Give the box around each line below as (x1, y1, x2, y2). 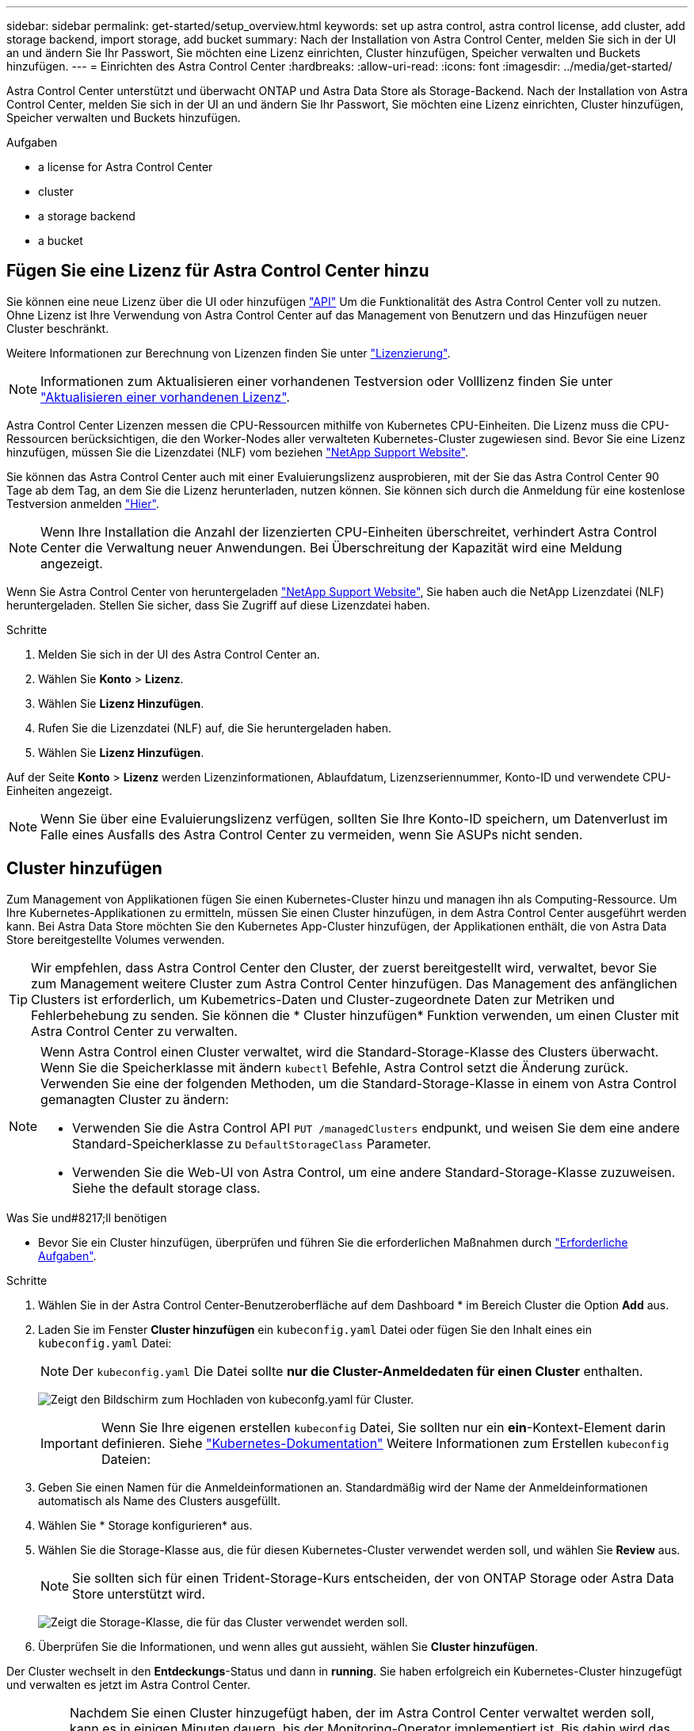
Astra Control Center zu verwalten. (31, 1022, 238, 1039)
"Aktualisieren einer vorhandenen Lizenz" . (40, 388, 290, 405)
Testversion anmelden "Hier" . (6, 496, 159, 510)
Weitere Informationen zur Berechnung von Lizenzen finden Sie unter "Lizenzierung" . (6, 346, 451, 360)
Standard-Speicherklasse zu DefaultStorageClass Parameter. (72, 1135, 432, 1152)
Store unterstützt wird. (72, 1585, 206, 1602)
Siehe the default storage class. (72, 1179, 261, 1196)
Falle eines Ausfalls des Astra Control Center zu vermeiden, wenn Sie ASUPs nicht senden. (40, 826, 583, 843)
